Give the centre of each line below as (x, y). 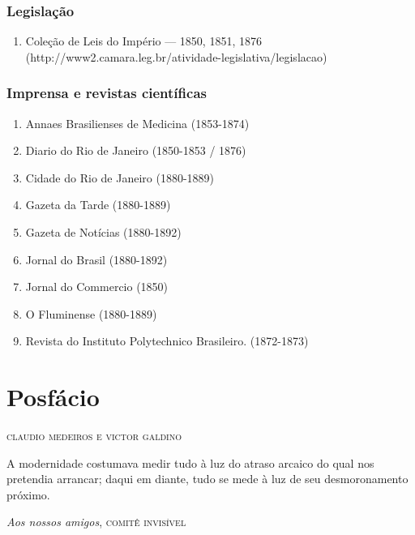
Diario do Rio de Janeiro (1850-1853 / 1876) (136, 150)
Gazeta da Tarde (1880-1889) (98, 205)
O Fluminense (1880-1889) (91, 313)
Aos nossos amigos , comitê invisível (96, 522)
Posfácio (53, 397)
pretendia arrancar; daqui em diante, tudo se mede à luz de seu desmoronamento (207, 479)
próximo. (28, 494)
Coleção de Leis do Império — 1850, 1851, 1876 (143, 41)
